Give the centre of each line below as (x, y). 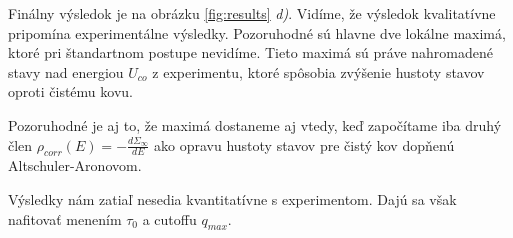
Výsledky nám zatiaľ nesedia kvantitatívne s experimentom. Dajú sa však (232, 198)
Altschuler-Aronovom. (75, 165)
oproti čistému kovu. (70, 91)
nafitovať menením (65, 218)
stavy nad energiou (66, 71)
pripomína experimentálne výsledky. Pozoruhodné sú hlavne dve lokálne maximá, (257, 32)
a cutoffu (169, 218)
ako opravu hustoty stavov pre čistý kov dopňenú (304, 144)
